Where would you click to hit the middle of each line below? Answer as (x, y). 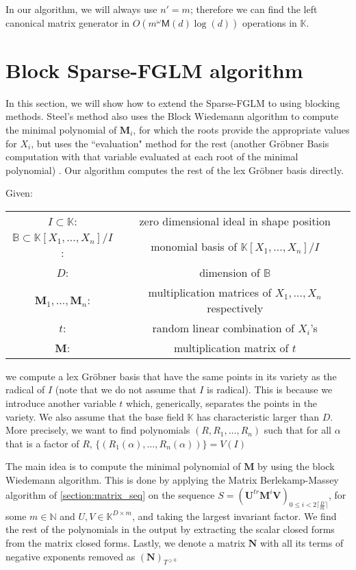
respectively (235, 308)
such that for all (297, 430)
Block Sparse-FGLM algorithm (154, 70)
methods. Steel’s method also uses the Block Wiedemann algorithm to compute (172, 116)
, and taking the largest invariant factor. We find (234, 516)
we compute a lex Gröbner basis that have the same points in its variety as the (171, 376)
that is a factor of (42, 443)
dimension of (230, 272)
